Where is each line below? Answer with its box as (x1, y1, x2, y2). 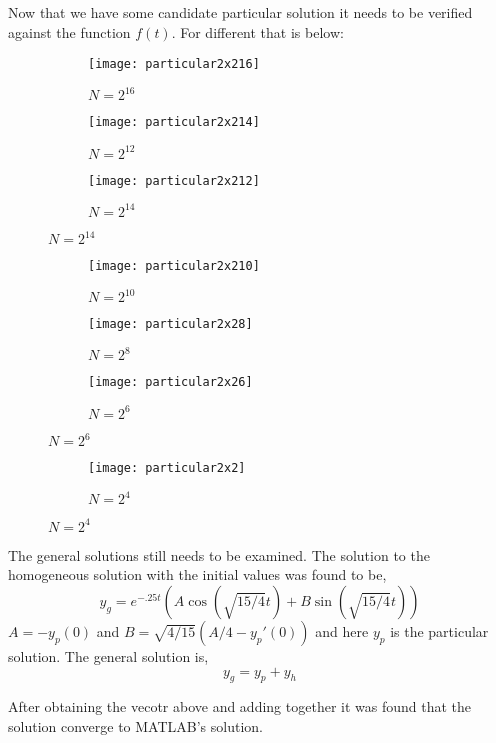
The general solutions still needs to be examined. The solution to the (8, 544, 430, 565)
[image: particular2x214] (88, 115, 260, 130)
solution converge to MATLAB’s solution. (8, 715, 263, 736)
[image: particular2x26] (88, 375, 253, 390)
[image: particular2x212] (88, 173, 260, 188)
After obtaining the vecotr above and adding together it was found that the (8, 696, 472, 717)
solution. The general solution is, (8, 645, 209, 666)
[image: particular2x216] (88, 57, 260, 72)
